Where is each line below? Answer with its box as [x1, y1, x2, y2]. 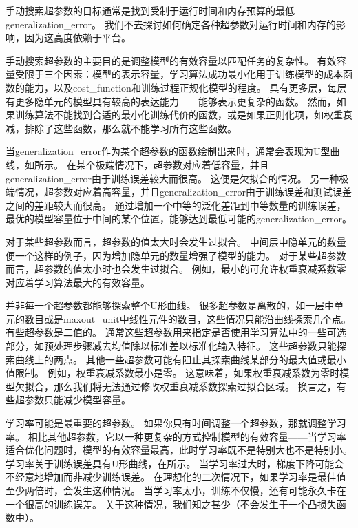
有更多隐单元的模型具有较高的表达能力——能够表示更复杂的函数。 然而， [6, 94, 337, 108]
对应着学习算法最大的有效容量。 [6, 275, 150, 289]
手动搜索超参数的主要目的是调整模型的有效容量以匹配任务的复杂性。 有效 [6, 53, 337, 67]
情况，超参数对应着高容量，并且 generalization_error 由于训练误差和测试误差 [14, 184, 352, 199]
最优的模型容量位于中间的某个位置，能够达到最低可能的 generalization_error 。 [6, 211, 352, 226]
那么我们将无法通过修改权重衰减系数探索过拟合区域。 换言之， [53, 379, 337, 393]
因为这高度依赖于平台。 [24, 30, 131, 45]
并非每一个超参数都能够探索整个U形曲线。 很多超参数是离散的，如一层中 [6, 298, 335, 313]
